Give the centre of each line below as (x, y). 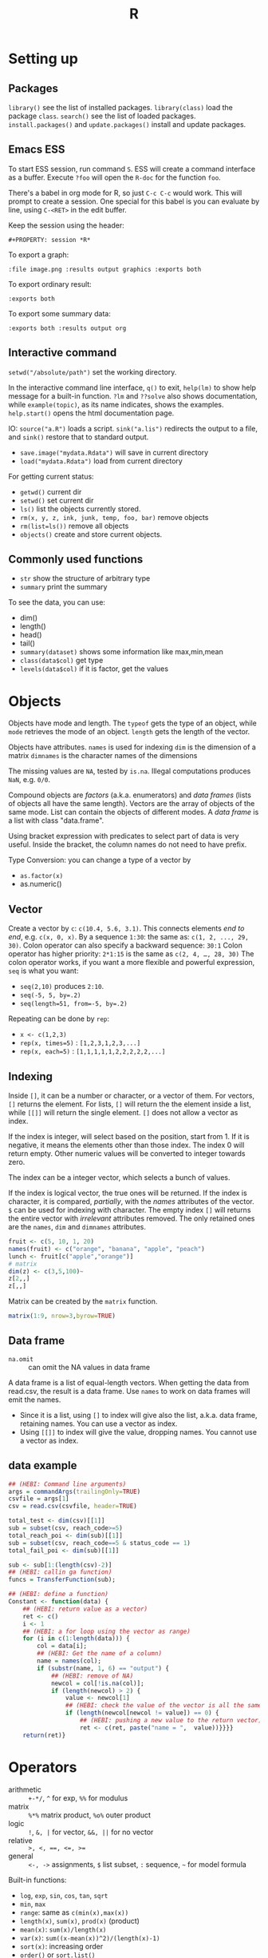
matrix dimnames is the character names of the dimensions (103, 756)
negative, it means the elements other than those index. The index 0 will (126, 1145)
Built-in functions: (37, 1880)
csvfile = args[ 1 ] (39, 1499)
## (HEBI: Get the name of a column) (99, 1654)
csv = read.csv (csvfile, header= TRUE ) (73, 1507)
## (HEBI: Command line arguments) (67, 1484)
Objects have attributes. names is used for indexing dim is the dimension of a (132, 747)
